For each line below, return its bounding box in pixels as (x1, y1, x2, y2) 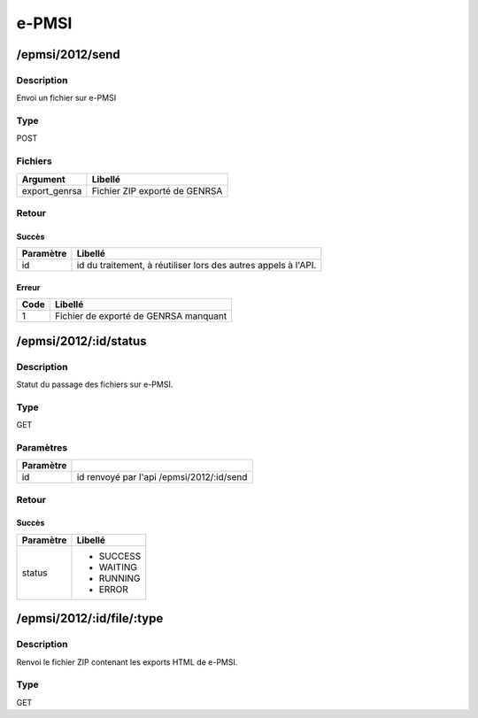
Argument (21, 173, 66, 185)
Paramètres (16, 441, 68, 453)
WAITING (98, 560, 137, 573)
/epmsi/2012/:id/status (16, 333, 147, 349)
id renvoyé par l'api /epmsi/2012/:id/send (76, 471, 248, 483)
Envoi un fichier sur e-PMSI (16, 93, 117, 104)
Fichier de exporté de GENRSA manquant (54, 310, 227, 322)
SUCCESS (98, 550, 142, 562)
